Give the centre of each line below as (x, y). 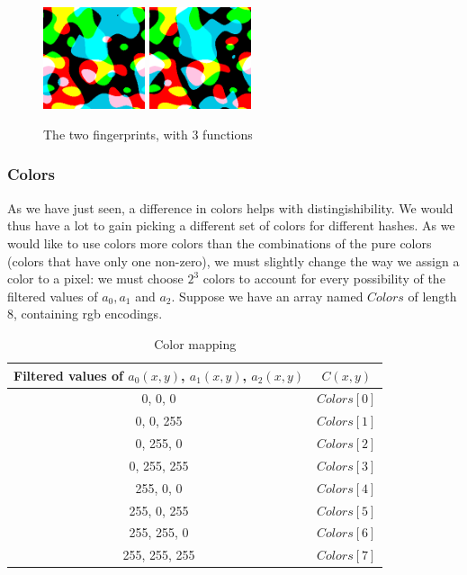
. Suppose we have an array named (267, 296)
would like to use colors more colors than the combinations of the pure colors (220, 243)
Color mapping (195, 343)
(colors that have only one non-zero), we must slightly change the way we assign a (233, 261)
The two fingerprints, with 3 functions (148, 134)
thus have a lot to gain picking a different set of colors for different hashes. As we (231, 225)
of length (432, 296)
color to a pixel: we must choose (95, 279)
